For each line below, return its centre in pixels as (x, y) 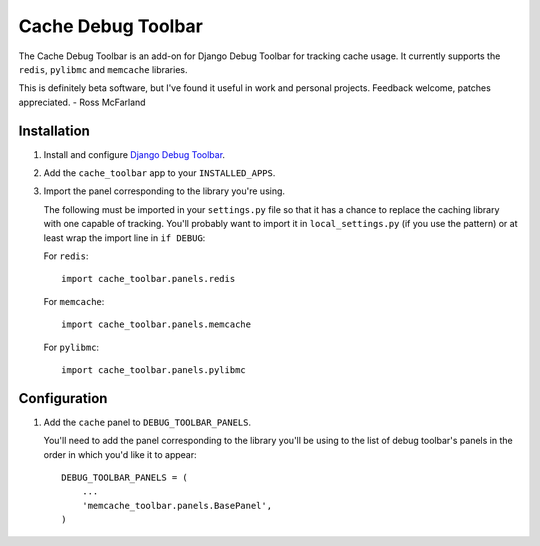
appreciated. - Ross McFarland (82, 102)
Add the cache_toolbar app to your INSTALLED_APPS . (159, 173)
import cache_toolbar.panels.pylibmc (154, 369)
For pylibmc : (71, 347)
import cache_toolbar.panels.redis (148, 279)
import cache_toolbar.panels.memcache (156, 324)
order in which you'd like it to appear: (120, 454)
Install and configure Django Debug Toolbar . (134, 154)
